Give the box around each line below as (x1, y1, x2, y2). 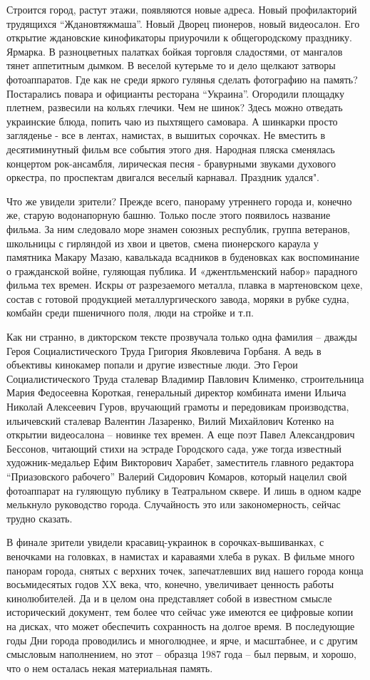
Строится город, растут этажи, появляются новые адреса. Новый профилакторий (6, 2, 357, 16)
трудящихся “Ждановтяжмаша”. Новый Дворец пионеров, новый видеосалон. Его (6, 16, 360, 31)
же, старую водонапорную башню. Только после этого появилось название (6, 207, 331, 222)
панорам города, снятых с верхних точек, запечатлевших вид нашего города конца (6, 562, 364, 577)
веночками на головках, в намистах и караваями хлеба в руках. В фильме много (6, 548, 355, 563)
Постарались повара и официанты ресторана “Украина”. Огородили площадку (6, 86, 344, 101)
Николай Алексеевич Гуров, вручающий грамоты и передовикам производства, (6, 399, 349, 414)
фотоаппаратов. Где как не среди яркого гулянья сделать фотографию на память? (6, 71, 358, 86)
